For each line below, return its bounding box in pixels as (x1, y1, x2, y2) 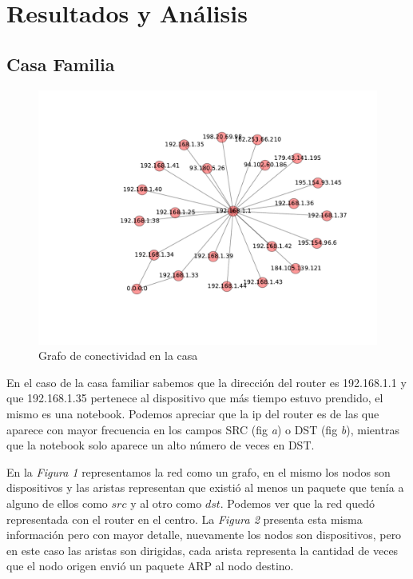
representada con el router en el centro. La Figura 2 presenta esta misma (6, 510, 363, 527)
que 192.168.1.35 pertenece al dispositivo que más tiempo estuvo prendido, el (6, 389, 383, 406)
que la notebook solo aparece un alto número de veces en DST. (6, 437, 315, 453)
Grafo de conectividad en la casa (38, 347, 198, 364)
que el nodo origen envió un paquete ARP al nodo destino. (6, 557, 294, 574)
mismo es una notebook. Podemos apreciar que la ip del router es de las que (6, 405, 379, 421)
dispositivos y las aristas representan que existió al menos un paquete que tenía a (6, 479, 404, 496)
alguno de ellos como (6, 494, 108, 511)
